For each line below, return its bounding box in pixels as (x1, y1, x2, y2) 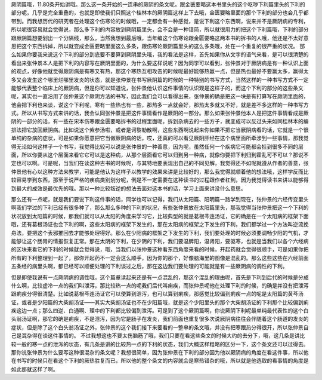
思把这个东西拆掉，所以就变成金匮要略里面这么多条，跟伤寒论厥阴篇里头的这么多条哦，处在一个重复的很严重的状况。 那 (11, 42, 305, 50)
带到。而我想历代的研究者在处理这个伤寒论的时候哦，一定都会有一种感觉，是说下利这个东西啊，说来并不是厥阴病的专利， (11, 17, 309, 24)
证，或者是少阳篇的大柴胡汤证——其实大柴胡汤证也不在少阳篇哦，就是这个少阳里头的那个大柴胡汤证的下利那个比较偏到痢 (11, 299, 309, 306)
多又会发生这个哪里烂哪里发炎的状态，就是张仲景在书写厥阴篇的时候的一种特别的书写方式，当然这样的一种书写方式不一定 (11, 76, 309, 83)
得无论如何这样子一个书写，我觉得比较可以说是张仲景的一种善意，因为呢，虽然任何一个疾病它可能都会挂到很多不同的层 (11, 143, 304, 150)
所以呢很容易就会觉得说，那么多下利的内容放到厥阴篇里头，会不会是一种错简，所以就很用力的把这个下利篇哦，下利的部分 (11, 26, 309, 33)
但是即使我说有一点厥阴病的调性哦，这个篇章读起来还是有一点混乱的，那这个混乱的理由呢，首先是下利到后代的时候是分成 (11, 274, 309, 281)
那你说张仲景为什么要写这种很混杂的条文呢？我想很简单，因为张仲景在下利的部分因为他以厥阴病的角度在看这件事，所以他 (11, 349, 309, 356)
